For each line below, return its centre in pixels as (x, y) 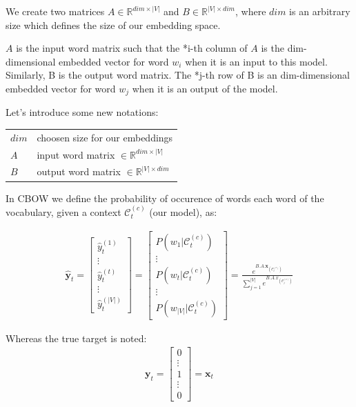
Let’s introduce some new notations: (82, 112)
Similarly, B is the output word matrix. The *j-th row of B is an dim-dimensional (178, 75)
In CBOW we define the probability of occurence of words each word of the (165, 198)
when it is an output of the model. (205, 88)
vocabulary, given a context (63, 211)
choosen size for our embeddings (105, 137)
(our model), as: (183, 211)
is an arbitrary (320, 11)
